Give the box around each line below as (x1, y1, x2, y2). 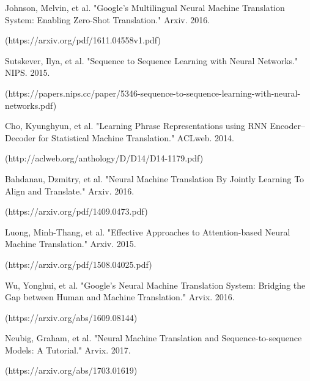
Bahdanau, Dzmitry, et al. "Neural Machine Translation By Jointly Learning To (5, 172, 304, 185)
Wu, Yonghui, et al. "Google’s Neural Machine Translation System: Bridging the (5, 278, 306, 291)
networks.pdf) (5, 98, 57, 111)
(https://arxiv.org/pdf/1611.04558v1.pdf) (5, 34, 161, 46)
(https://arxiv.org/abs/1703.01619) (5, 364, 138, 377)
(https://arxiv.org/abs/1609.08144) (5, 311, 138, 324)
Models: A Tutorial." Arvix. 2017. (5, 343, 131, 356)
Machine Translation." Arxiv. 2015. (5, 237, 136, 250)
